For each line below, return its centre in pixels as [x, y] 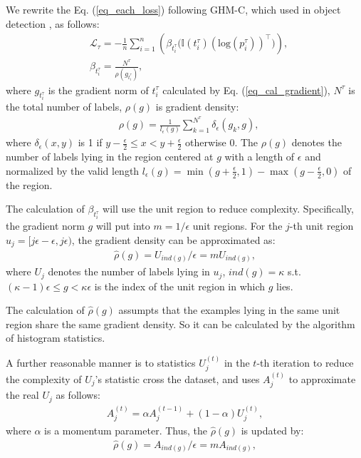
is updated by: [272, 431]
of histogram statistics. [56, 338]
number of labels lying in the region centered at [110, 157]
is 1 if [90, 142]
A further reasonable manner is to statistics [101, 362]
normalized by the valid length [73, 170]
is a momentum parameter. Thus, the [126, 431]
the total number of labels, [64, 107]
